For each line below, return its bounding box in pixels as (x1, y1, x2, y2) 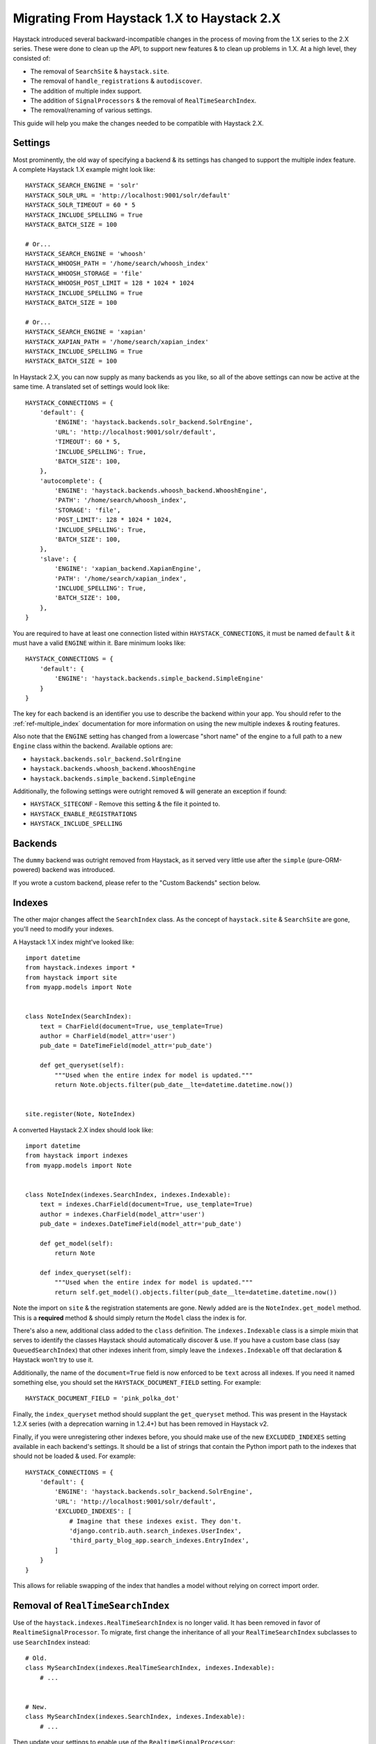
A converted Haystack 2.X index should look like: (13, 1125, 153, 1134)
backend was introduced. (42, 866, 115, 874)
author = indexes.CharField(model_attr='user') (39, 1210, 205, 1218)
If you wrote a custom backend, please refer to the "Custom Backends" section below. (13, 878, 261, 887)
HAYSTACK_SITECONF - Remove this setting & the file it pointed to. (30, 799, 221, 809)
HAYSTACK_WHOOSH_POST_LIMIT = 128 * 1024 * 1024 (25, 279, 194, 287)
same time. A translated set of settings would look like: (13, 382, 170, 391)
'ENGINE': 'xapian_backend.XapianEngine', (54, 565, 202, 573)
